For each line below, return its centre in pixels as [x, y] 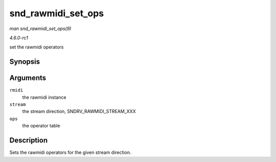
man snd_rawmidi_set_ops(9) [40, 29]
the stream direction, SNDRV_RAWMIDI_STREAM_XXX [79, 112]
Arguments [28, 78]
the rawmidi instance [44, 97]
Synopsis [25, 62]
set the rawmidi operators [37, 47]
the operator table [41, 126]
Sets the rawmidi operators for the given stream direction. [70, 152]
